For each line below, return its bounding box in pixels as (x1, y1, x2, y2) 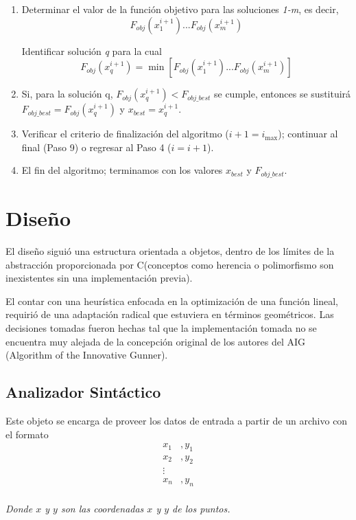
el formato (5, 427, 49, 441)
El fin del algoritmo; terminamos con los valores (21, 163, 223, 177)
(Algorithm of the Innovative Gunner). (5, 348, 168, 362)
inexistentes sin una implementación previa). (5, 271, 193, 285)
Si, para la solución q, (21, 87, 113, 101)
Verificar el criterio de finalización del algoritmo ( (21, 126, 229, 141)
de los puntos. (172, 501, 230, 515)
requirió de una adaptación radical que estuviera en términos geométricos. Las (5, 307, 334, 321)
